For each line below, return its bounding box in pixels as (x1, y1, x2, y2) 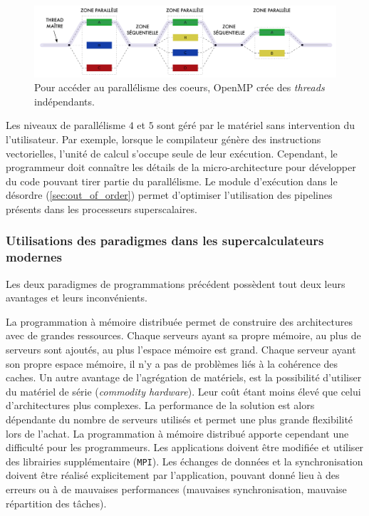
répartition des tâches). (6, 495, 107, 510)
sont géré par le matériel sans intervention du (157, 118, 355, 133)
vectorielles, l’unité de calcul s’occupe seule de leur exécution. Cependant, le (6, 145, 338, 160)
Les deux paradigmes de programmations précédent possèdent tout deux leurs (6, 276, 345, 291)
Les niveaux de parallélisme (6, 118, 125, 133)
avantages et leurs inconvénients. (6, 290, 147, 305)
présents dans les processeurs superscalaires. (6, 201, 197, 216)
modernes (6, 248, 62, 266)
